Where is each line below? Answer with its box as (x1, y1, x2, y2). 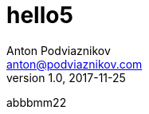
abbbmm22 (6, 95, 67, 109)
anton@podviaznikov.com (6, 57, 143, 71)
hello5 (6, 2, 73, 29)
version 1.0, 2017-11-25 (6, 70, 126, 85)
